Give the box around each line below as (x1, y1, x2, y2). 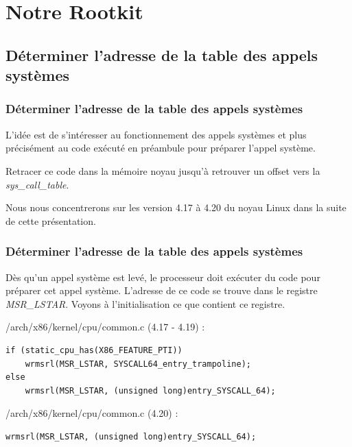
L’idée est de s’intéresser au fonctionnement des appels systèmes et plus (5, 127, 307, 141)
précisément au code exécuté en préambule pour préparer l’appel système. (5, 141, 316, 155)
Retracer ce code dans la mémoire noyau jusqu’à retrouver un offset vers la (5, 163, 320, 178)
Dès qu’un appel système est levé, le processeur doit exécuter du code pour (5, 269, 320, 284)
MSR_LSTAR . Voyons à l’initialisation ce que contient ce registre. (5, 296, 285, 311)
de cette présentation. (5, 213, 96, 228)
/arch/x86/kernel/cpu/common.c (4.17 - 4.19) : (5, 319, 205, 334)
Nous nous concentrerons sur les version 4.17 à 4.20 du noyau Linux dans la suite (5, 200, 347, 215)
